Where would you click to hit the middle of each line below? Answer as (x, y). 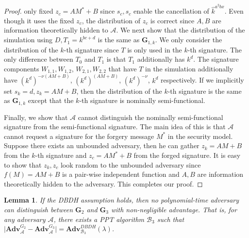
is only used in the (155, 49)
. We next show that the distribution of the (181, 30)
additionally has (161, 59)
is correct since (172, 20)
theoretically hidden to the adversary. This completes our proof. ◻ (103, 183)
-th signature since (91, 49)
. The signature (216, 59)
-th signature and (61, 155)
